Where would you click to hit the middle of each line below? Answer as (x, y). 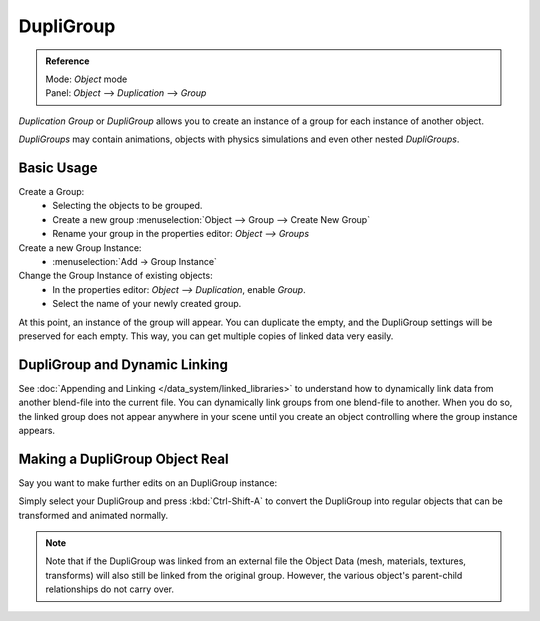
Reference (67, 61)
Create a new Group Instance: (80, 247)
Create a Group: (51, 192)
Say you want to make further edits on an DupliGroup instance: (148, 482)
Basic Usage (58, 167)
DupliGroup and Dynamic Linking (123, 364)
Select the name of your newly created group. (147, 304)
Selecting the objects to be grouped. (127, 206)
